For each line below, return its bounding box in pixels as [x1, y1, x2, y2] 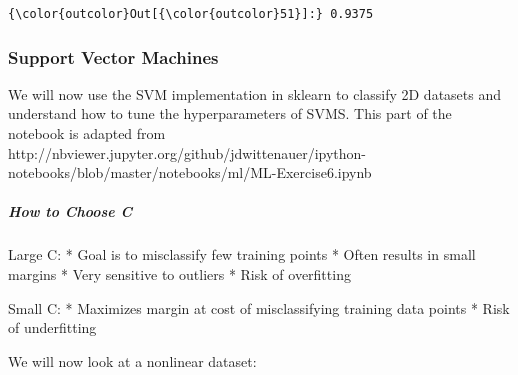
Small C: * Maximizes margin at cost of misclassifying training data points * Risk [8, 297, 510, 318]
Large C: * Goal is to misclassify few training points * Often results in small [8, 244, 476, 265]
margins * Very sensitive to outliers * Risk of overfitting [8, 264, 351, 284]
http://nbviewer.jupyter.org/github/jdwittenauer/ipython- [8, 142, 367, 163]
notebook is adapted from [8, 123, 166, 144]
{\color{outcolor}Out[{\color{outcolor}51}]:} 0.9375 [8, 7, 374, 21]
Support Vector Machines [8, 44, 219, 69]
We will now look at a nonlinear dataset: [8, 350, 257, 371]
